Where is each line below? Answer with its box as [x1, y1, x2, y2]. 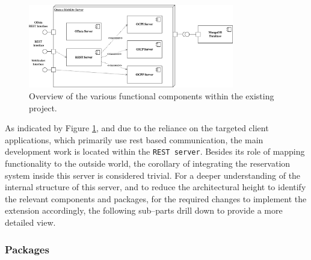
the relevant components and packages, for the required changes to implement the [5, 192, 307, 205]
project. [29, 101, 57, 114]
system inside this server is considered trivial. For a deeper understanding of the [5, 169, 301, 181]
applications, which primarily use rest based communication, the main [5, 133, 263, 146]
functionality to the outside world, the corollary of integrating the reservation [5, 157, 291, 170]
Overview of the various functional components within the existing [29, 90, 274, 102]
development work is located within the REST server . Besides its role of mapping [5, 145, 305, 158]
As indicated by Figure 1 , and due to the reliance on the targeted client [5, 122, 269, 134]
